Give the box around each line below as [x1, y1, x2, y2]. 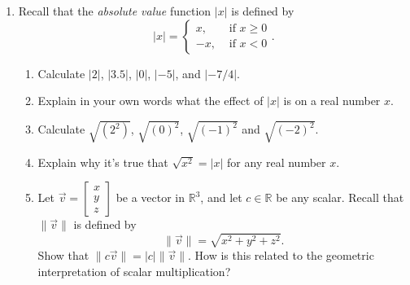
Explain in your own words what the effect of [37, 92, 264, 109]
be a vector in [116, 189, 185, 206]
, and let [200, 189, 242, 206]
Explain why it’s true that [37, 153, 168, 170]
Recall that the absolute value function [18, 2, 212, 19]
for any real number [227, 153, 326, 170]
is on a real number [283, 92, 381, 109]
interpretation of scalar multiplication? [37, 262, 231, 279]
